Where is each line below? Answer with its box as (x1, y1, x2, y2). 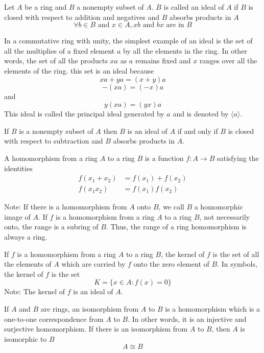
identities (4, 162, 33, 173)
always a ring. (4, 231, 47, 242)
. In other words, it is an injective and (128, 313, 247, 324)
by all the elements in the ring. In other (123, 45, 247, 56)
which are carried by (61, 258, 126, 269)
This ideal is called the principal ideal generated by (4, 108, 164, 119)
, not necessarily (199, 211, 250, 222)
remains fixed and (135, 55, 191, 66)
